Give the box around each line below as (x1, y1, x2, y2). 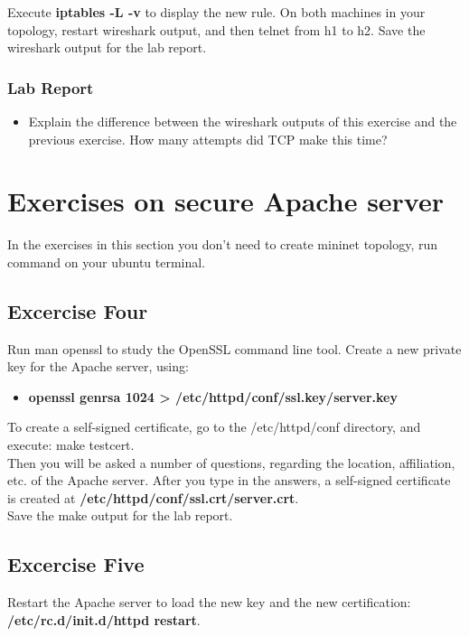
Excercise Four (7, 296, 148, 324)
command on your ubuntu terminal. (7, 252, 206, 271)
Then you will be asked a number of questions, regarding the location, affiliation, (7, 453, 455, 472)
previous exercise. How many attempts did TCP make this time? (28, 129, 388, 148)
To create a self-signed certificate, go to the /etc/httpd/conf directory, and (7, 417, 421, 436)
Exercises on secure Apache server (7, 182, 445, 220)
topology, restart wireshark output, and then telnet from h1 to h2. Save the (7, 20, 426, 39)
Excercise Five (7, 550, 145, 578)
